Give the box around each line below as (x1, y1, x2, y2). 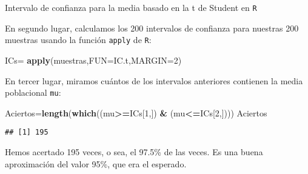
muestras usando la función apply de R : (5, 33, 152, 46)
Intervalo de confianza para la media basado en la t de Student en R (5, 1, 257, 13)
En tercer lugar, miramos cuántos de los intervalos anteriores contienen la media (5, 74, 303, 87)
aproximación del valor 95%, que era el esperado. (5, 157, 187, 170)
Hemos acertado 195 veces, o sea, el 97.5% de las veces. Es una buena (5, 146, 263, 158)
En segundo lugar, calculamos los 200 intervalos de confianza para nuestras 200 (5, 21, 299, 34)
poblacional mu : (5, 86, 61, 99)
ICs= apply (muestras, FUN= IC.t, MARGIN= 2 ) (5, 53, 182, 66)
